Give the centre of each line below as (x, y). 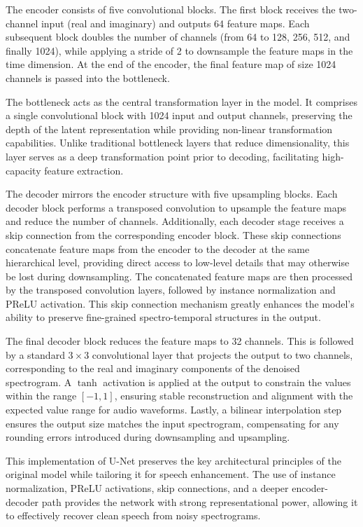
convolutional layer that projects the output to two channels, (222, 354)
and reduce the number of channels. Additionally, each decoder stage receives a (175, 221)
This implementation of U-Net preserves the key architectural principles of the (173, 460)
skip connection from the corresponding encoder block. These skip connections (173, 234)
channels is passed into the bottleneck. (88, 77)
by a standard (35, 354)
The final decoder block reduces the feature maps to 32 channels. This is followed (180, 341)
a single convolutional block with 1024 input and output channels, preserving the (179, 115)
